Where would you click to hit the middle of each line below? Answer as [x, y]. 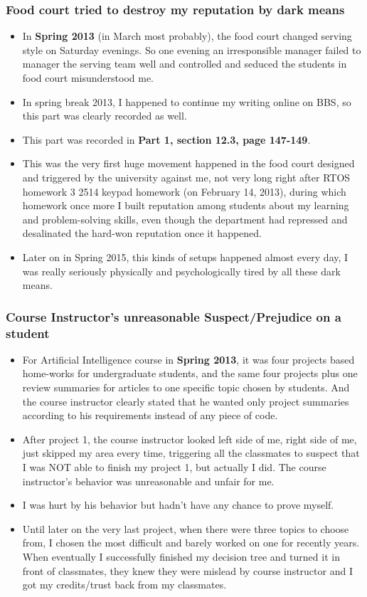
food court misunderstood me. [88, 78]
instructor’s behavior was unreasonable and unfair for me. [148, 481]
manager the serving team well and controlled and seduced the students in [185, 64]
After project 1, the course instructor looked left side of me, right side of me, [190, 439]
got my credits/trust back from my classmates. [124, 585]
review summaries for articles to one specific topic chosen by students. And [186, 387]
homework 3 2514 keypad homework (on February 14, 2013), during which [184, 191]
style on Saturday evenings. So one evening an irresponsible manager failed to [192, 49]
